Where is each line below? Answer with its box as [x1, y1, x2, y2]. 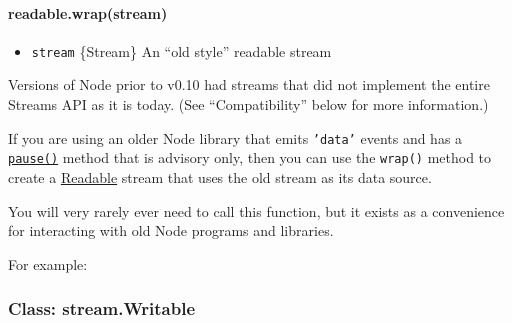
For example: [8, 253, 88, 274]
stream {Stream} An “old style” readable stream [31, 40, 332, 61]
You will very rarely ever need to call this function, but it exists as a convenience [8, 200, 505, 221]
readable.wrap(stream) [8, 2, 168, 23]
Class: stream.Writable [8, 296, 196, 321]
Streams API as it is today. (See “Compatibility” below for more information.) [8, 94, 489, 115]
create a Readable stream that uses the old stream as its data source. [8, 166, 432, 187]
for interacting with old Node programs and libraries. [8, 220, 334, 241]
